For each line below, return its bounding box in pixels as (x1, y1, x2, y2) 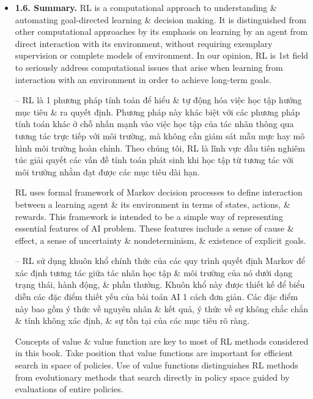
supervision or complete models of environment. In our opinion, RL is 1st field (15, 49, 309, 62)
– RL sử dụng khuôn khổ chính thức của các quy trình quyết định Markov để (15, 254, 306, 267)
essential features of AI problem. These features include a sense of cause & (15, 222, 294, 235)
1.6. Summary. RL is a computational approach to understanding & (15, 1, 277, 13)
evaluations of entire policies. (15, 383, 123, 395)
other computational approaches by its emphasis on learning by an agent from (15, 25, 308, 38)
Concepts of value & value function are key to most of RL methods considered (15, 334, 309, 347)
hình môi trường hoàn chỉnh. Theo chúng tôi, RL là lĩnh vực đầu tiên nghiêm (15, 141, 305, 154)
